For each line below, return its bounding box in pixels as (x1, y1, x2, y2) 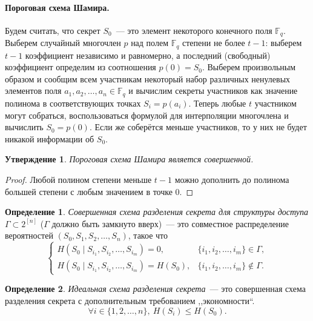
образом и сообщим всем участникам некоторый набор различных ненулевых (5, 72, 291, 85)
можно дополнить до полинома (174, 173, 289, 185)
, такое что (128, 229, 168, 242)
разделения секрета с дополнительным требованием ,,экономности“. (5, 294, 255, 307)
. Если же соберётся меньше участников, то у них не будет (89, 121, 307, 133)
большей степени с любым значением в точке (5, 185, 173, 197)
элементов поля (5, 84, 62, 97)
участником (254, 96, 297, 109)
